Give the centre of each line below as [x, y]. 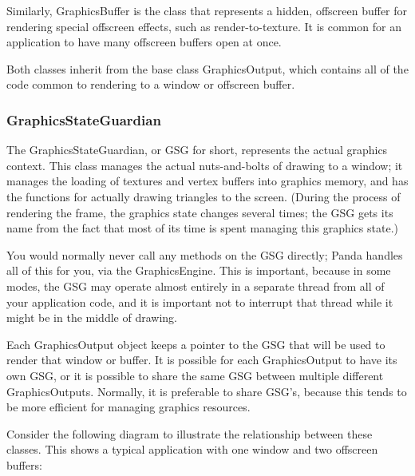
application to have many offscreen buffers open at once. [144, 42]
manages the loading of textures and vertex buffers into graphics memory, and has [207, 181]
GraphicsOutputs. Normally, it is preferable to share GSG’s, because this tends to [207, 391]
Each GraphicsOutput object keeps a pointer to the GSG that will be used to [196, 344]
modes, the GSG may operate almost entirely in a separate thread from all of [196, 286]
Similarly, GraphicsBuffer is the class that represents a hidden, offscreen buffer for [207, 10]
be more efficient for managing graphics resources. [128, 407]
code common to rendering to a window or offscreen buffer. [151, 84]
